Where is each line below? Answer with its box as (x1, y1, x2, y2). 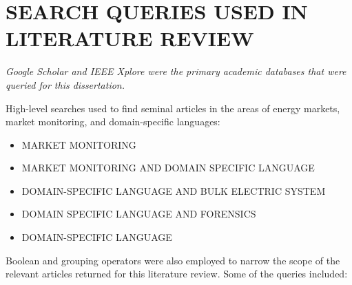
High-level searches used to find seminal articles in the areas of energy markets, (6, 101, 340, 115)
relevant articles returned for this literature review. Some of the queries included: (6, 266, 348, 281)
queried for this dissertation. (6, 77, 125, 92)
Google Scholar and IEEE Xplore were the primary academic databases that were (6, 64, 346, 78)
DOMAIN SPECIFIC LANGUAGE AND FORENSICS (21, 207, 256, 221)
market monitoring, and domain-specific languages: (6, 114, 220, 129)
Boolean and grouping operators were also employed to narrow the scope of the (6, 253, 340, 267)
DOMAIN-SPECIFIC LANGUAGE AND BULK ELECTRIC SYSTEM (21, 183, 326, 198)
